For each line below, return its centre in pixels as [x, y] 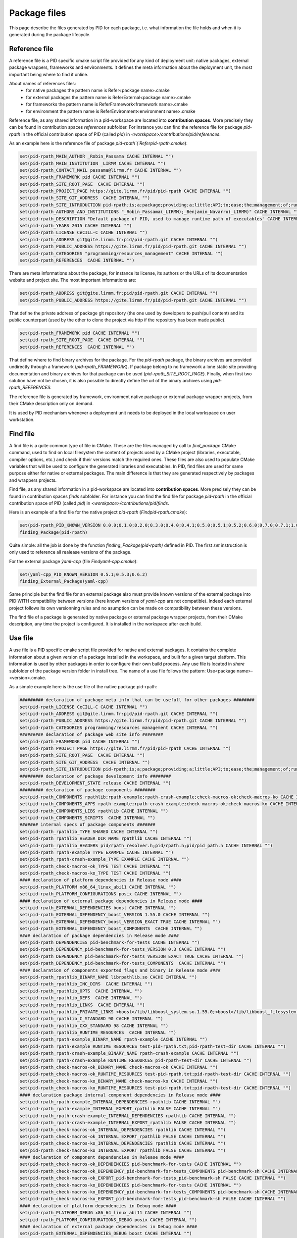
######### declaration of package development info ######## [95, 776]
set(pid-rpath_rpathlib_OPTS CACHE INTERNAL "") [81, 991]
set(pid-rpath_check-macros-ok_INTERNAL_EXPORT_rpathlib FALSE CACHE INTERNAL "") [123, 1136]
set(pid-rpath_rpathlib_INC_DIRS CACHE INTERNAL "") [86, 984]
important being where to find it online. [49, 74]
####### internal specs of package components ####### [87, 825]
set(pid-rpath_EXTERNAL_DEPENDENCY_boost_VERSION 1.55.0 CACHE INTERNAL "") [115, 915]
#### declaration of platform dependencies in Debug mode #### [98, 1206]
